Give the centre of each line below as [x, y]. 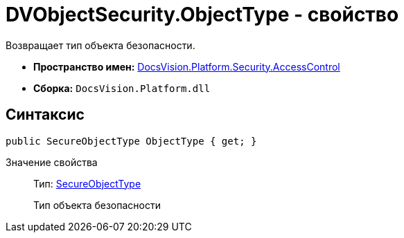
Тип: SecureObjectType [87, 183]
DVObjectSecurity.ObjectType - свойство [202, 15]
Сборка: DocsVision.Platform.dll [122, 88]
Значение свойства [52, 162]
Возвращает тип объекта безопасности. [100, 45]
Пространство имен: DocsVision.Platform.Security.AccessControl [187, 66]
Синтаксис [45, 115]
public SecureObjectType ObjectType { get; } [131, 141]
